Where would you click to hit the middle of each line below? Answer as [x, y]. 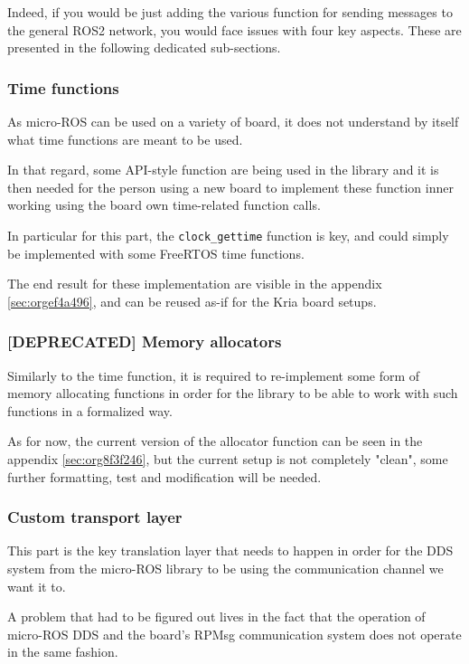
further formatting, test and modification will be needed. [164, 476]
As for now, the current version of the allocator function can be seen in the [215, 441]
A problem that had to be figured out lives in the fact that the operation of [216, 617]
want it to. [37, 586]
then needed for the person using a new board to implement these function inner [230, 187]
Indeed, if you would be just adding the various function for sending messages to [230, 12]
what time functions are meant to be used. [125, 139]
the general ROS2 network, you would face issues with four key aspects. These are [234, 29]
